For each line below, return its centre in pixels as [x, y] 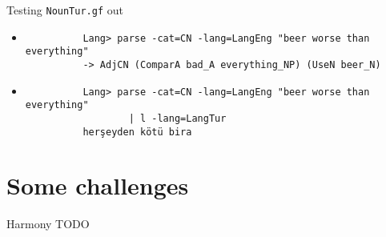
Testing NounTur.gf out [65, 10]
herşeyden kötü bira [137, 132]
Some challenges [98, 185]
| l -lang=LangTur [177, 118]
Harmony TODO [48, 224]
